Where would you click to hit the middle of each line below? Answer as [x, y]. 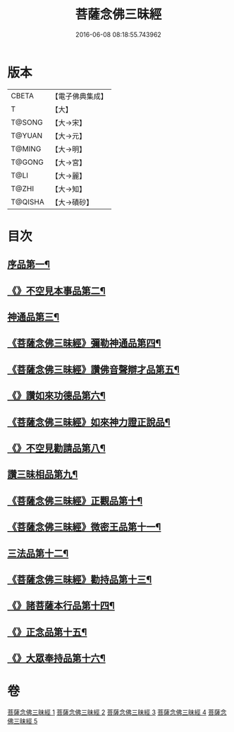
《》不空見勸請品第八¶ [56, 448]
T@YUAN [27, 135]
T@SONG [27, 122]
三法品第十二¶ [38, 553]
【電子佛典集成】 [79, 96]
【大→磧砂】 [72, 202]
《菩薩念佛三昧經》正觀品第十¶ [75, 500]
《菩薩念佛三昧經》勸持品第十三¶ [80, 580]
